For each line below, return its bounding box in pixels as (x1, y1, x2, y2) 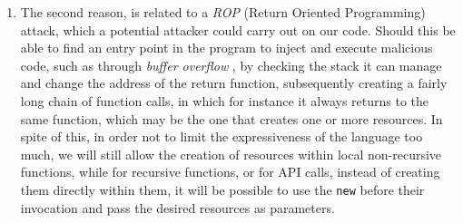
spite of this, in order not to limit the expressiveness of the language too (20, 127, 423, 146)
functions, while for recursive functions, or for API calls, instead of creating (20, 162, 440, 181)
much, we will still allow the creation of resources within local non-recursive (20, 144, 442, 163)
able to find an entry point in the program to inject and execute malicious (20, 38, 433, 57)
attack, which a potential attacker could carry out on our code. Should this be (20, 20, 456, 39)
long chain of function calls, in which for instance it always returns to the (20, 91, 429, 110)
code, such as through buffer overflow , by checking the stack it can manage (20, 55, 442, 74)
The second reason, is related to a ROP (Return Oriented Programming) (20, 3, 426, 21)
